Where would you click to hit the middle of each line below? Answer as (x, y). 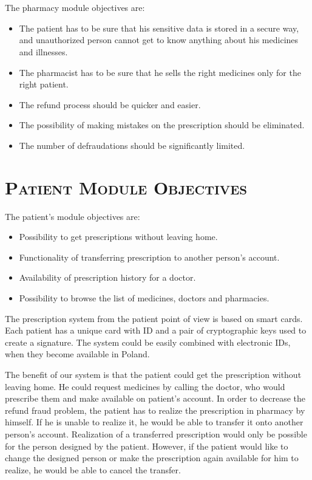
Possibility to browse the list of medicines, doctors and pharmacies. (144, 298)
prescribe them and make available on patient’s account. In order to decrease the (155, 398)
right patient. (44, 84)
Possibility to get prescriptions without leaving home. (118, 237)
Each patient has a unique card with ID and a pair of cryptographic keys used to (156, 330)
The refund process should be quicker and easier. (110, 104)
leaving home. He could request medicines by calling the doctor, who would (145, 386)
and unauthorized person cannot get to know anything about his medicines (159, 40)
